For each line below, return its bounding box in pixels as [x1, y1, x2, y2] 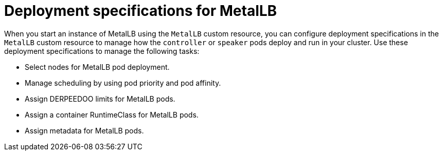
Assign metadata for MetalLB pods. [25, 126, 144, 135]
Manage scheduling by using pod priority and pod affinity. [25, 78, 221, 87]
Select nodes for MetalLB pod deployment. [25, 62, 170, 71]
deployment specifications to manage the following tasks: [4, 46, 200, 55]
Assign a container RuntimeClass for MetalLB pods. [25, 110, 199, 119]
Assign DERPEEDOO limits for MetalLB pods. [25, 94, 175, 103]
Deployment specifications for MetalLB [4, 2, 277, 20]
